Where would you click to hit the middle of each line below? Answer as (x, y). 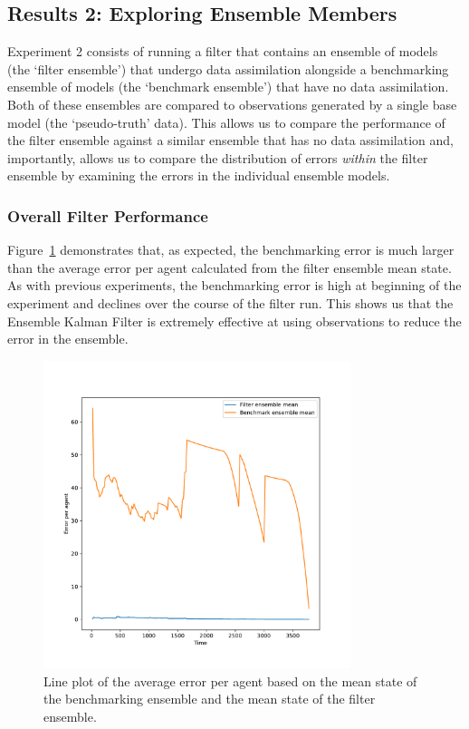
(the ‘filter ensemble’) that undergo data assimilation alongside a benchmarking (228, 68)
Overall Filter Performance (108, 215)
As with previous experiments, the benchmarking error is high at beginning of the (234, 285)
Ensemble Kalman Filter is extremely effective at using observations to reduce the (234, 321)
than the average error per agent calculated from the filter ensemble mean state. (230, 267)
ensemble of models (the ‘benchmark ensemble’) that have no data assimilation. (228, 87)
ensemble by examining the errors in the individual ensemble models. (199, 175)
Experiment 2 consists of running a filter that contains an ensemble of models (223, 51)
